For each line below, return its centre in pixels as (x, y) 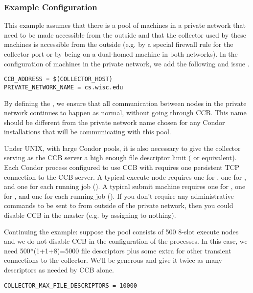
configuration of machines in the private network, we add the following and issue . (127, 63)
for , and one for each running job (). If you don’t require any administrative (119, 196)
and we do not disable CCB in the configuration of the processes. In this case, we (126, 241)
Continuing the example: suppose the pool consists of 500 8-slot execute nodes (121, 231)
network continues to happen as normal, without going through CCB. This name (125, 113)
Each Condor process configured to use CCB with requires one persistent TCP (122, 167)
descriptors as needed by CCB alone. (59, 270)
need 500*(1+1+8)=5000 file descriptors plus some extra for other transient (118, 250)
